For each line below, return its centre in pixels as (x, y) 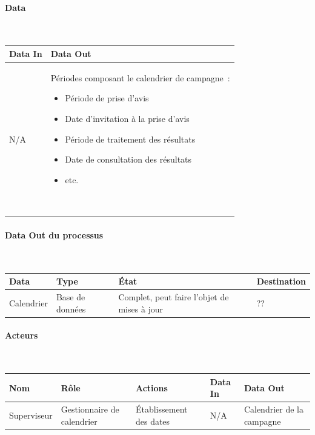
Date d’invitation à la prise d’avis (127, 118)
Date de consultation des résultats (128, 159)
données (71, 309)
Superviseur (31, 415)
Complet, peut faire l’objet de (174, 297)
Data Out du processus (54, 234)
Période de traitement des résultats (130, 139)
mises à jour (141, 309)
